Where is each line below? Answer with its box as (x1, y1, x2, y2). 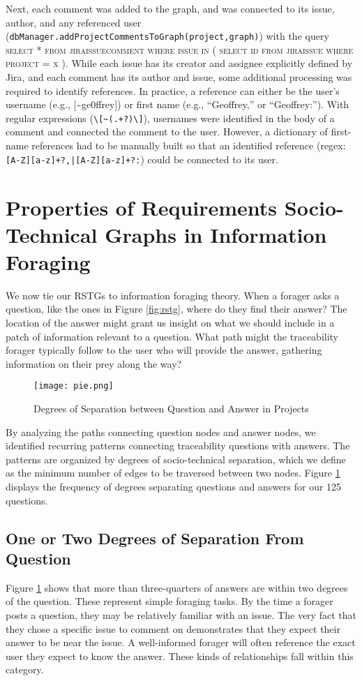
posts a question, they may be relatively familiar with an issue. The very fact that (6, 607, 356, 622)
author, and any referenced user (6, 15, 142, 29)
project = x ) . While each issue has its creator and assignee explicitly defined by (6, 56, 353, 70)
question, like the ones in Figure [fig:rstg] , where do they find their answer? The (6, 301, 347, 316)
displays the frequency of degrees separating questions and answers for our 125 (6, 479, 342, 493)
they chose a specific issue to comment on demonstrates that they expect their (6, 621, 340, 636)
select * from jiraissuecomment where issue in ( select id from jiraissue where (6, 42, 354, 57)
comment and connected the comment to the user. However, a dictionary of (6, 124, 328, 139)
